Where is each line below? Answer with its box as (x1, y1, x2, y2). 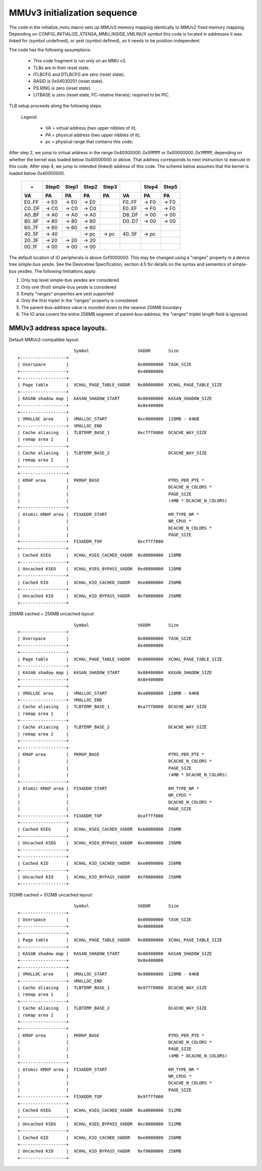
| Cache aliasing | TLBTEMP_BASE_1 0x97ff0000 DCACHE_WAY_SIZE (17, 985, 207, 990)
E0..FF (24, 199, 39, 205)
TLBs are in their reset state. (33, 65, 90, 71)
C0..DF (24, 205, 40, 212)
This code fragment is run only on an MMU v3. (33, 58, 127, 64)
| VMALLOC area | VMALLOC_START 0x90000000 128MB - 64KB (17, 971, 199, 977)
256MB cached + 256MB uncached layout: (9, 611, 95, 617)
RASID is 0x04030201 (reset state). (33, 78, 104, 84)
